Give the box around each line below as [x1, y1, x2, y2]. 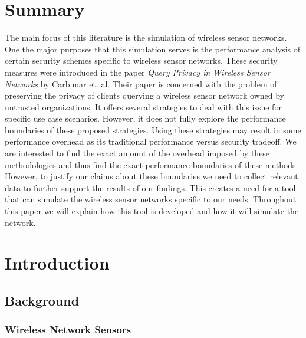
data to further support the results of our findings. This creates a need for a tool [5, 181, 296, 193]
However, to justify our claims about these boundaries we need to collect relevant [5, 170, 298, 182]
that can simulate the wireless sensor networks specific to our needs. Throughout [5, 193, 297, 205]
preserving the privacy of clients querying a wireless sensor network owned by [5, 89, 284, 101]
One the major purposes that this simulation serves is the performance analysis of [5, 42, 300, 55]
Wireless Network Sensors [5, 322, 131, 337]
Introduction [5, 251, 110, 275]
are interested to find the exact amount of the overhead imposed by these [5, 147, 270, 159]
